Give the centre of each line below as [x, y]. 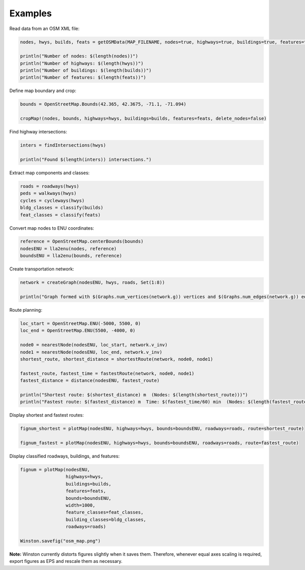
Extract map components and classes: [50, 173]
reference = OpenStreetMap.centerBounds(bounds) [82, 241]
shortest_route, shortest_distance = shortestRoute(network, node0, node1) [117, 359]
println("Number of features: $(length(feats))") [83, 77]
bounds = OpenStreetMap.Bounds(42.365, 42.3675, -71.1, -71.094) [103, 104]
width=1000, [80, 505]
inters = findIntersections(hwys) [63, 145]
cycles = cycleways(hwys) [52, 200]
